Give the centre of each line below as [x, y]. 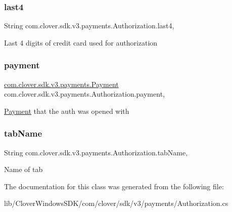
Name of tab [24, 169]
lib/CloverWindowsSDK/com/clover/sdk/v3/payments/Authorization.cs [116, 203]
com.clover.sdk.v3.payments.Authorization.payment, [84, 94]
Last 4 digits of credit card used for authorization [81, 42]
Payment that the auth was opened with [67, 111]
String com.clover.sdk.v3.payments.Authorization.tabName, [96, 152]
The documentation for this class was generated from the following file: [114, 186]
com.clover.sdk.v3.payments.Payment [61, 84]
